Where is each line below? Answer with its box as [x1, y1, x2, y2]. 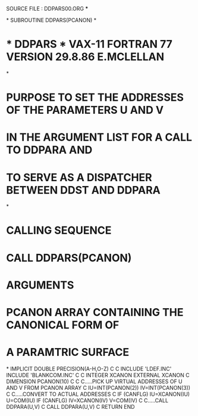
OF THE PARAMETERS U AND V [6, 104, 164, 117]
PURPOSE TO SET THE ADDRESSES [6, 91, 184, 104]
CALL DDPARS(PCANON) [6, 251, 132, 265]
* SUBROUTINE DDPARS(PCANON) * [6, 17, 97, 23]
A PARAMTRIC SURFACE [6, 346, 130, 359]
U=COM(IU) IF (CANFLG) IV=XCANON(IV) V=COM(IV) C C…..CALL [6, 396, 168, 404]
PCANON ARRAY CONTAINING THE [6, 306, 184, 319]
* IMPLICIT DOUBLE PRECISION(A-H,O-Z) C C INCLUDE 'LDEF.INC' [6, 365, 172, 372]
